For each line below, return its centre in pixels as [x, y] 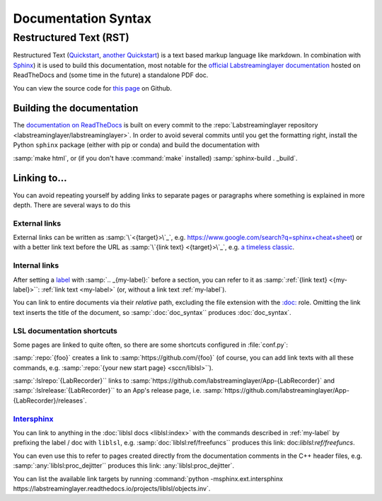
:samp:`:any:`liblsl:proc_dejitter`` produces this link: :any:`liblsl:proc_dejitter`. [124, 466]
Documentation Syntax [82, 18]
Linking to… [40, 178]
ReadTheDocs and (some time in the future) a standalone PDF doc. [111, 75]
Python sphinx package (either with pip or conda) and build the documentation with [136, 145]
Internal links [36, 265]
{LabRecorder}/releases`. [50, 401]
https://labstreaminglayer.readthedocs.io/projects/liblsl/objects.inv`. [112, 488]
